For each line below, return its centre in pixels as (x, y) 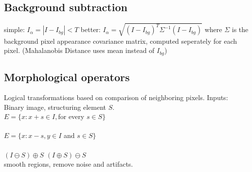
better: (90, 29)
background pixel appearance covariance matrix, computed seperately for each (121, 41)
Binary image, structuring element (55, 107)
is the (240, 29)
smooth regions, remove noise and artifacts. (69, 164)
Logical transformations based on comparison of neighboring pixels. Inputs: (116, 97)
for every (71, 116)
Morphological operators (67, 77)
